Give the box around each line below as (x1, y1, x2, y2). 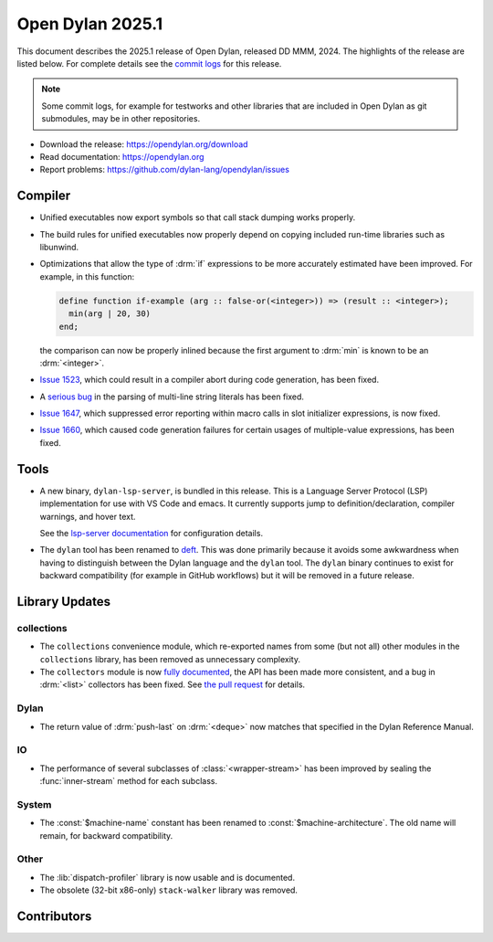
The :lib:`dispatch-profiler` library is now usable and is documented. (39, 872, 296, 883)
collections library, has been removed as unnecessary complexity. (39, 653, 301, 664)
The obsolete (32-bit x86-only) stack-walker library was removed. (39, 884, 299, 895)
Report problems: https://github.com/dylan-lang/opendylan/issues (39, 164, 289, 175)
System (16, 798, 52, 810)
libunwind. (39, 241, 79, 252)
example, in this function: (39, 270, 135, 282)
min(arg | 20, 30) (68, 309, 151, 319)
